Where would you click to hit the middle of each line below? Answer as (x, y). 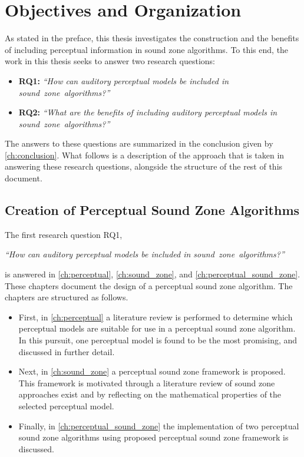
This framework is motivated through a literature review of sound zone (147, 383)
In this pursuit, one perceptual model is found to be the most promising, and (158, 340)
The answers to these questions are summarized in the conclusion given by (139, 143)
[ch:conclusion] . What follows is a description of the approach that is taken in (145, 155)
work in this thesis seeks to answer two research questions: (110, 61)
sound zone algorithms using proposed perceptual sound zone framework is (153, 437)
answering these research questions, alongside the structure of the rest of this (144, 166)
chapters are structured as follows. (67, 297)
